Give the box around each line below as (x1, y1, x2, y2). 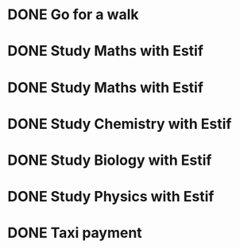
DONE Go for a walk (7, 6, 140, 24)
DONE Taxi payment (7, 224, 142, 242)
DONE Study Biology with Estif (7, 151, 212, 169)
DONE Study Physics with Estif (7, 188, 215, 206)
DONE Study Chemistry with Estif (7, 115, 232, 133)
